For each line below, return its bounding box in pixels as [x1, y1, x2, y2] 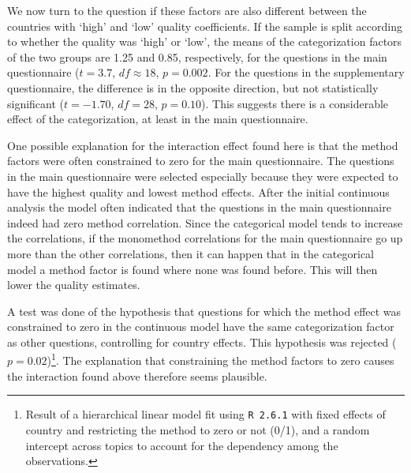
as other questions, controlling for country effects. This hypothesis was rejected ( [7, 333, 397, 350]
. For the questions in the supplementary [207, 64, 405, 81]
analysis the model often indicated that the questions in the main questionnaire [7, 199, 391, 216]
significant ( [7, 95, 65, 111]
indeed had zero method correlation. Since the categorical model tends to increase [7, 214, 403, 231]
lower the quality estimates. [7, 276, 140, 293]
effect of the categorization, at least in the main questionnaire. [7, 111, 308, 127]
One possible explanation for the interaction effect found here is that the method [7, 137, 398, 153]
